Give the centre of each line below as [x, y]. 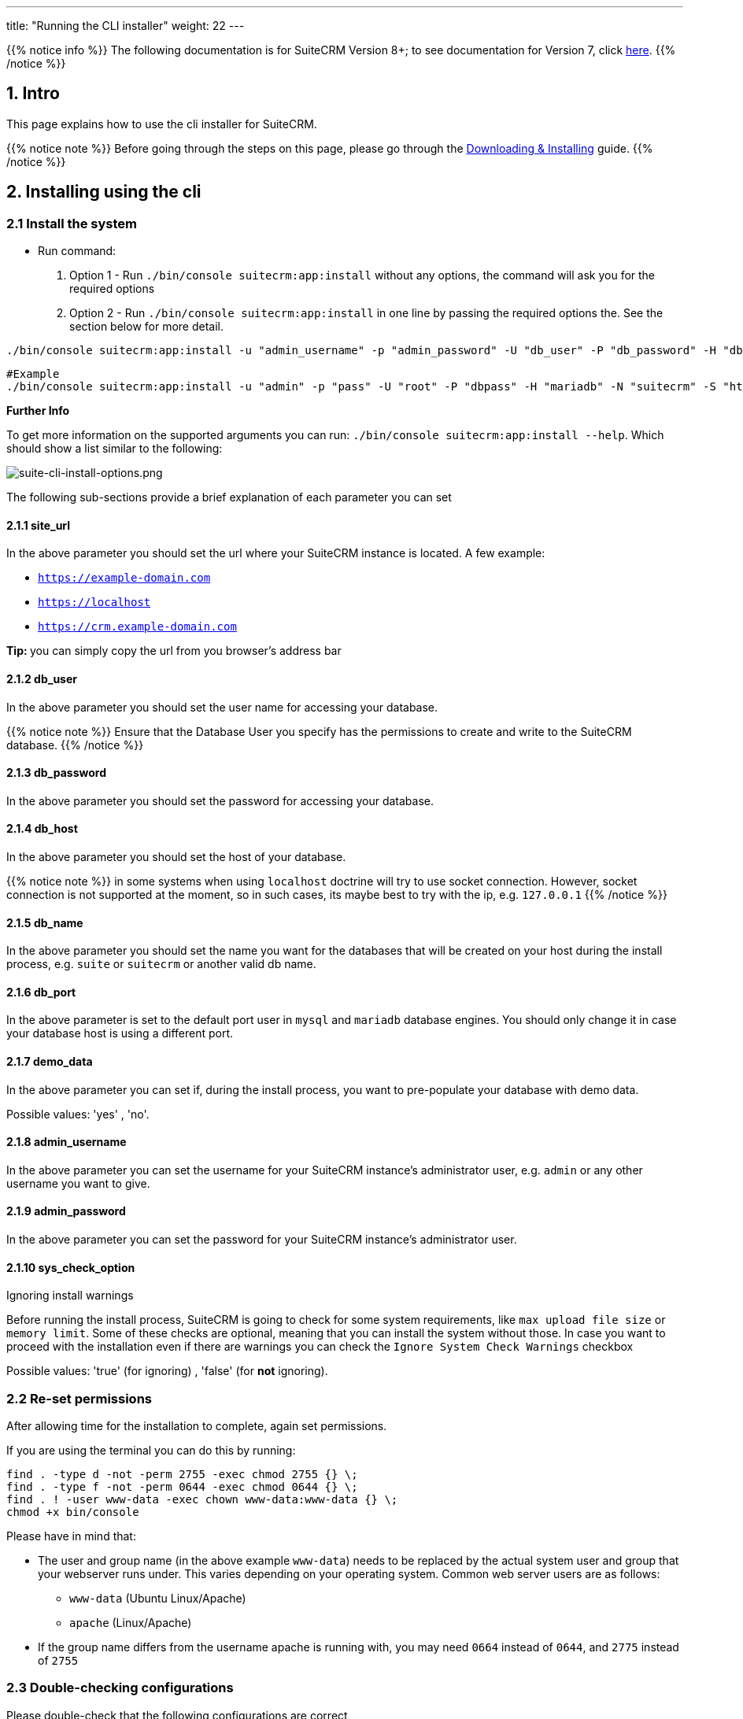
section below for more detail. [147, 327]
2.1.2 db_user [42, 678]
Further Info [38, 411]
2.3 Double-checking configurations [120, 1688]
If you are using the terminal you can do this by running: [151, 1450]
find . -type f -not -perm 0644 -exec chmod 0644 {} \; [182, 1487]
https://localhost [94, 603]
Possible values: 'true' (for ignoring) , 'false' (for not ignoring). [167, 1371]
